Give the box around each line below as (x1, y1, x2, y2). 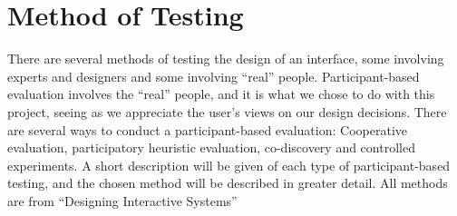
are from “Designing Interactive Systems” (7, 191, 238, 210)
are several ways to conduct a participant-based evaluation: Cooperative (7, 120, 407, 139)
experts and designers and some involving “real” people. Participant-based (7, 66, 420, 85)
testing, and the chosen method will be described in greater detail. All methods (7, 173, 448, 192)
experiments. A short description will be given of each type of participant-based (7, 155, 451, 174)
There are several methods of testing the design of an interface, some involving (7, 49, 444, 68)
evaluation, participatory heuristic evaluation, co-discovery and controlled (7, 138, 415, 157)
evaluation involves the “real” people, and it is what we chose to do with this (7, 84, 435, 103)
